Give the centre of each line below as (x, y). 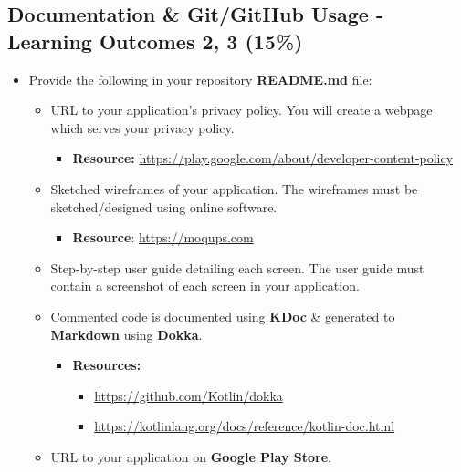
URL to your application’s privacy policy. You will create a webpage (241, 110)
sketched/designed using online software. (164, 206)
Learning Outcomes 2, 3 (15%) (155, 41)
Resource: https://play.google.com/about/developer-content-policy (263, 158)
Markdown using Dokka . (126, 334)
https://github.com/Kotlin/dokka (189, 395)
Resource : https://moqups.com (163, 237)
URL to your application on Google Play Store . (191, 456)
